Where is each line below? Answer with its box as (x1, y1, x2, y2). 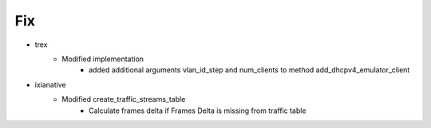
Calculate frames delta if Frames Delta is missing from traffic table (89, 106, 306, 115)
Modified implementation (61, 54, 144, 64)
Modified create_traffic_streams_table (61, 95, 186, 104)
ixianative (34, 80, 67, 89)
